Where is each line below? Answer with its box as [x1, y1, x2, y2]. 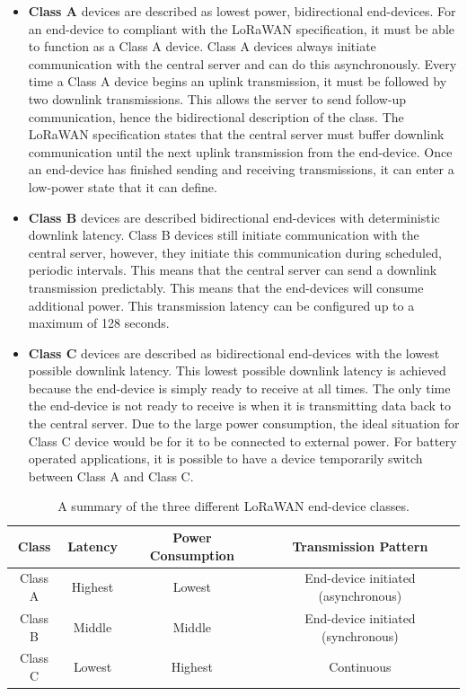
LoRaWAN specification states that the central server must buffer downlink [28, 125, 445, 144]
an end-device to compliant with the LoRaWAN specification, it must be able [28, 19, 454, 38]
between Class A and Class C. [28, 466, 194, 485]
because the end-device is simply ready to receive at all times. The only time [28, 378, 451, 397]
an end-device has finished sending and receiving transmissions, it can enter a [28, 160, 454, 179]
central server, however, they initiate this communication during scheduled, [28, 242, 442, 261]
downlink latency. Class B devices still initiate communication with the [28, 225, 419, 244]
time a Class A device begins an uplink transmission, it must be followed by [28, 72, 447, 91]
